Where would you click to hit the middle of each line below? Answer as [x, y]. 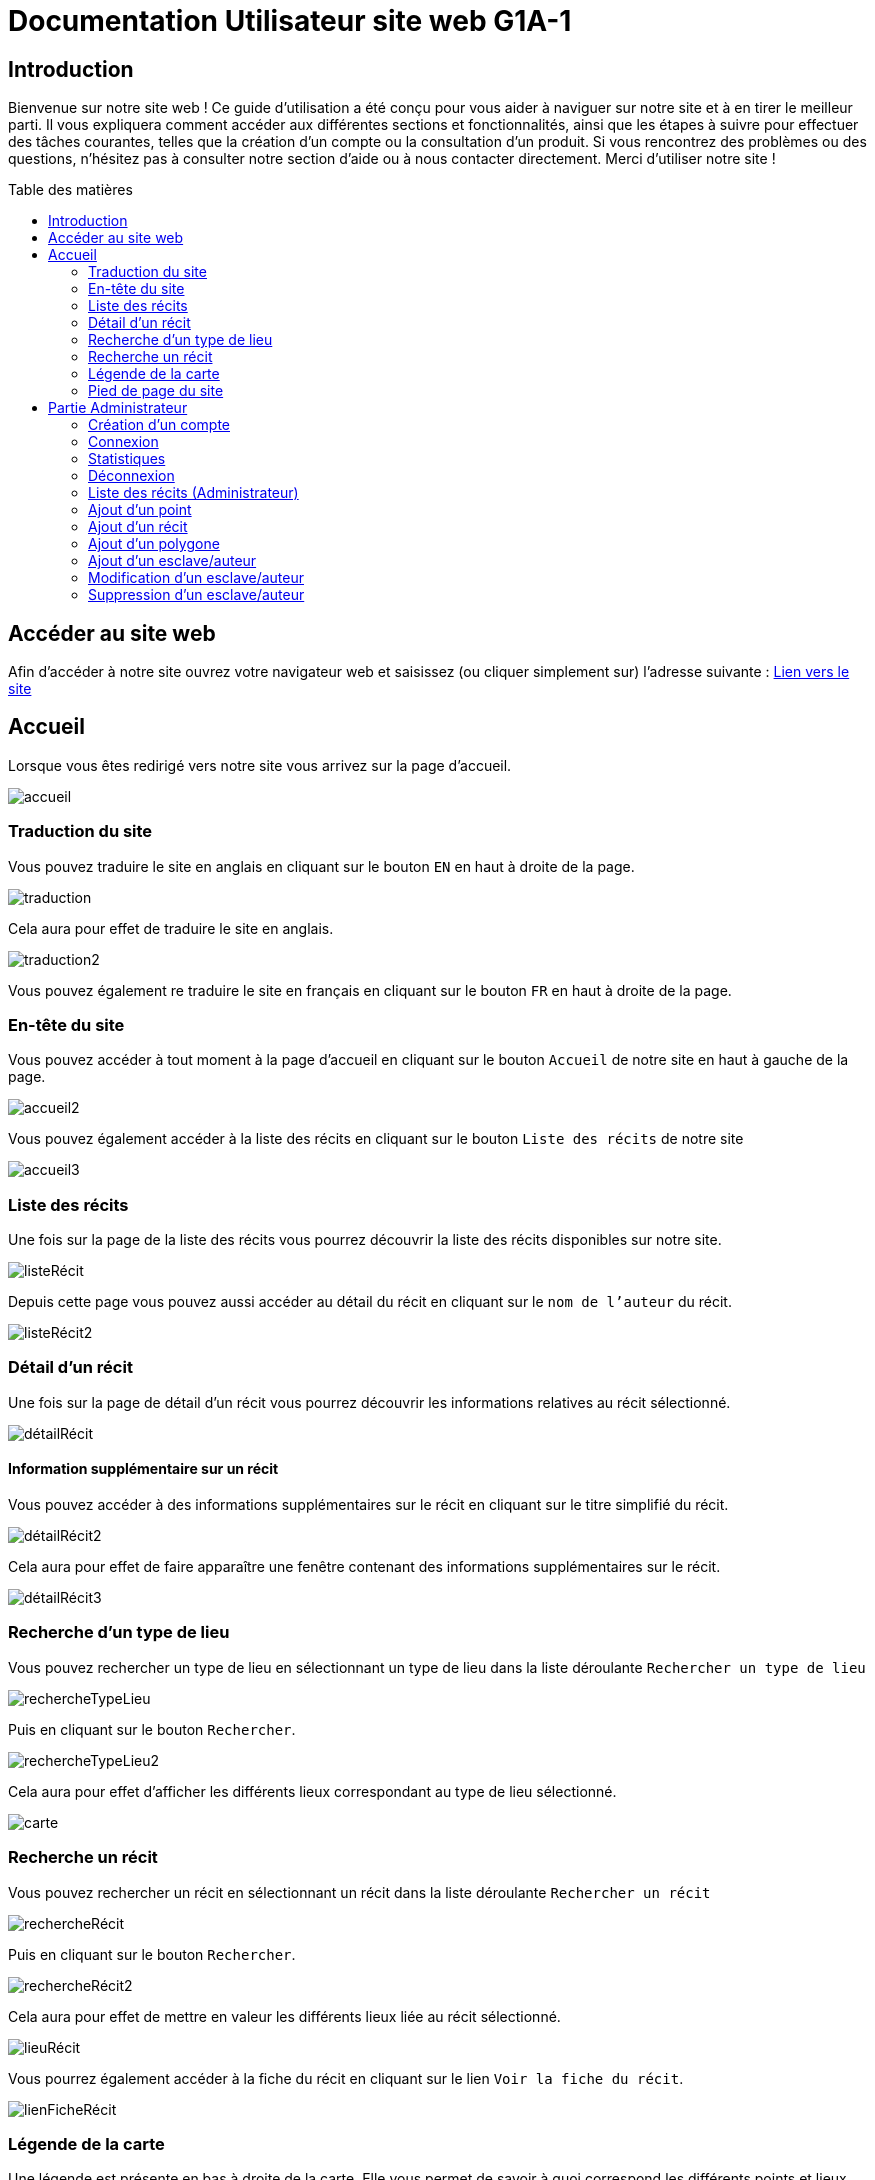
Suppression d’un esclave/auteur [196, 595]
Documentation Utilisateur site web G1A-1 [290, 21]
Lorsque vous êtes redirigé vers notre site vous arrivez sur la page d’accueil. [260, 765]
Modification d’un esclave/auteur [196, 578]
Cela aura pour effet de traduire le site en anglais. [171, 928]
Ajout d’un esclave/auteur [172, 561]
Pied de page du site [156, 391]
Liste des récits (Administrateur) [193, 493]
